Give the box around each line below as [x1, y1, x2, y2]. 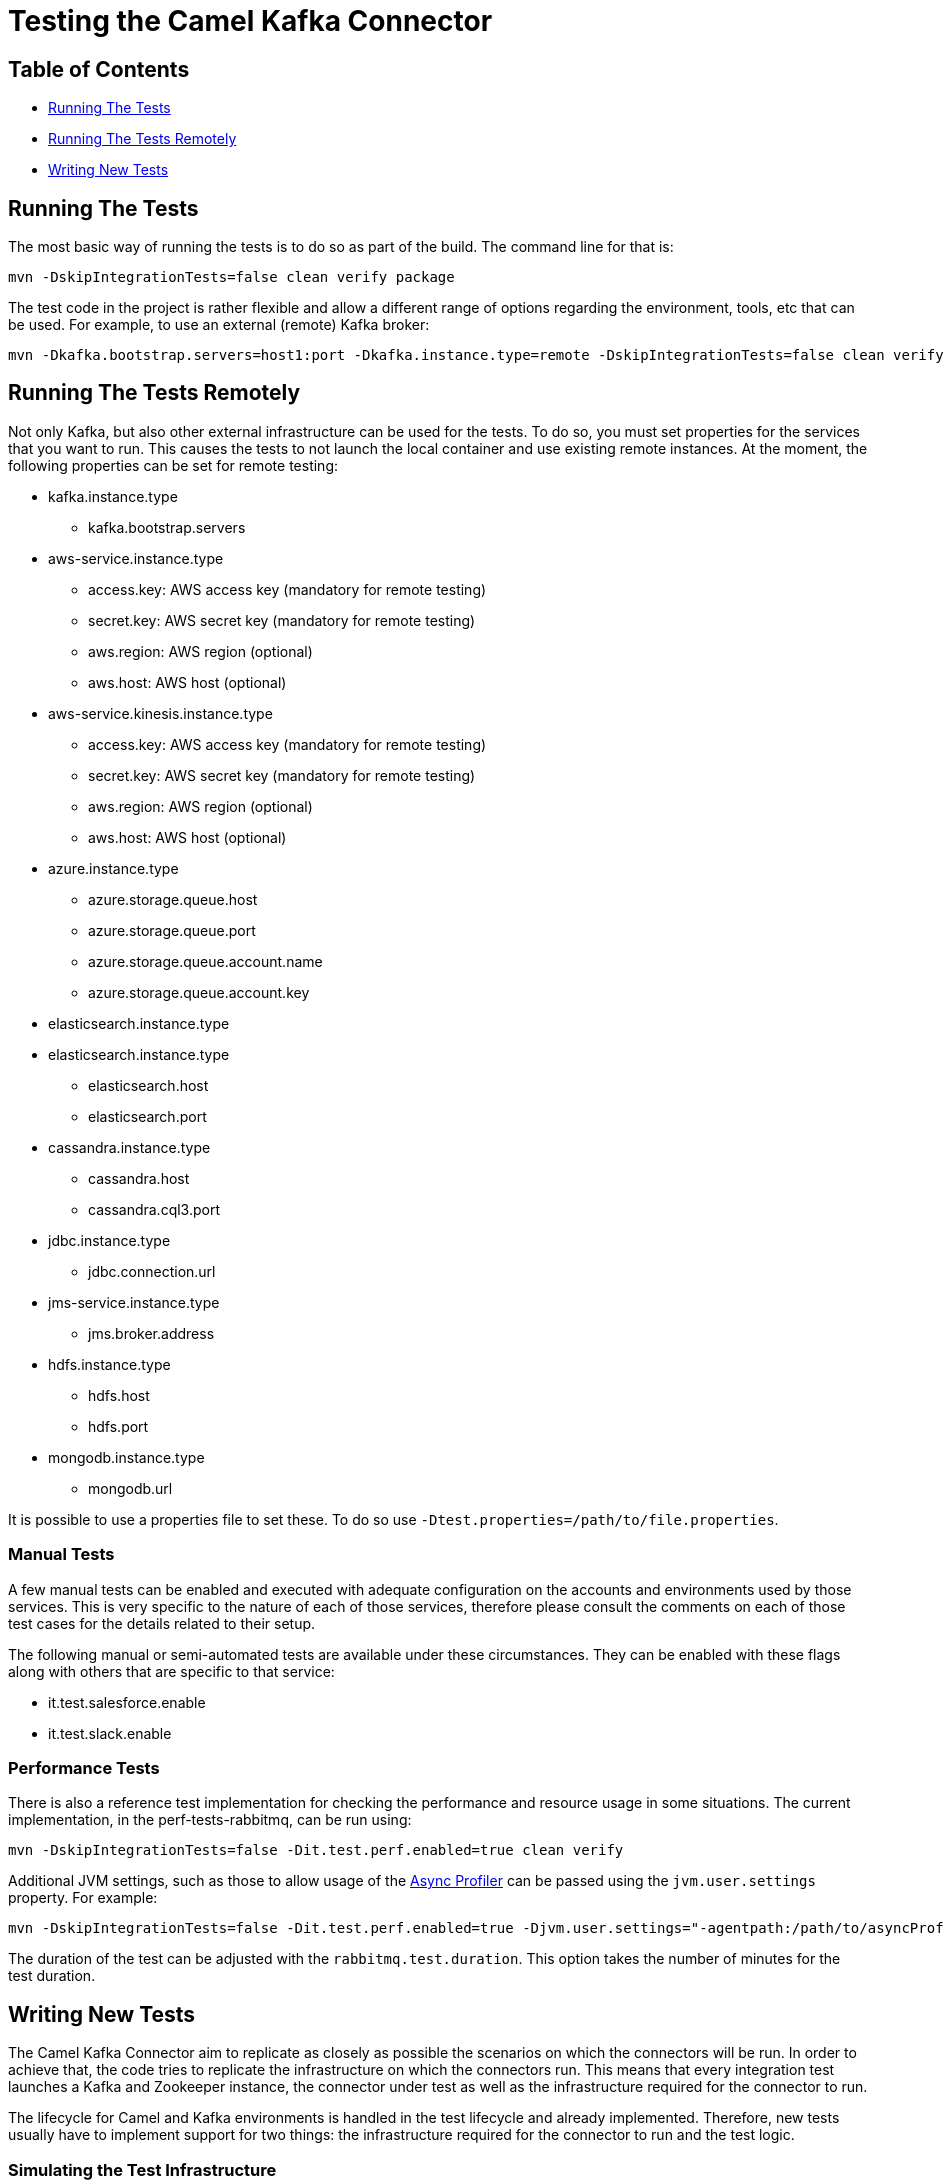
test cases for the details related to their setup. [8, 1614, 316, 1632]
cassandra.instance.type [48, 1138, 211, 1156]
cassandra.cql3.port [88, 1200, 221, 1218]
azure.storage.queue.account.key [88, 983, 310, 1001]
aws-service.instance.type [48, 549, 224, 567]
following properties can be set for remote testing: [8, 456, 338, 474]
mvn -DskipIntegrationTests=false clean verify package [8, 269, 455, 286]
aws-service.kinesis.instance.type [48, 704, 273, 722]
